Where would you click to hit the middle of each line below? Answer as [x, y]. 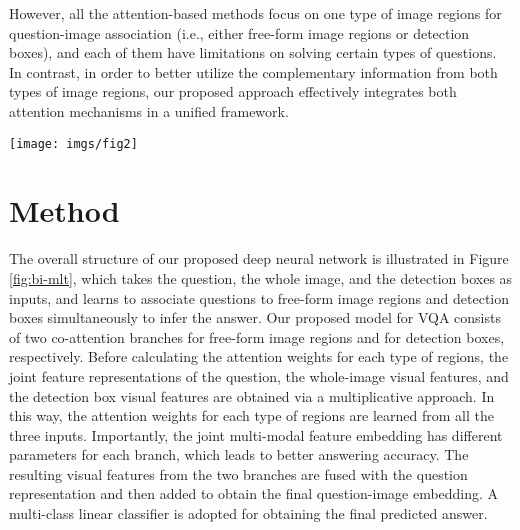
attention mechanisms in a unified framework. [149, 110]
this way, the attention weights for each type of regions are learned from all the [251, 415]
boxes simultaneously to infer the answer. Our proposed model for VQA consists [255, 317]
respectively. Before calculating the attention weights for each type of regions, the [259, 356]
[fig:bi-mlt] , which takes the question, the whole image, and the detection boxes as [261, 277]
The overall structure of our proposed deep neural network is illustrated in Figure [259, 258]
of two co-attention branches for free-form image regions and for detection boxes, [257, 336]
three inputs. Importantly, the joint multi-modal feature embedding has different [256, 434]
